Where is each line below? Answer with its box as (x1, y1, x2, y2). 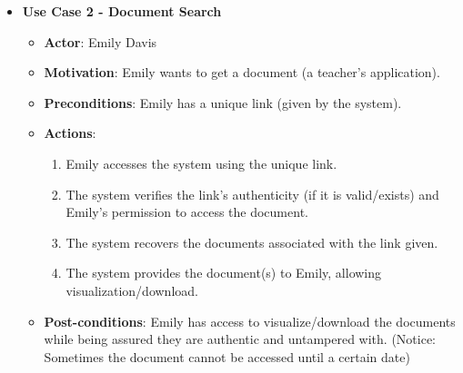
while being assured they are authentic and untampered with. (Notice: (44, 329, 436, 348)
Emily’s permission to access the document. (65, 202, 308, 221)
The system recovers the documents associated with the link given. (65, 232, 438, 251)
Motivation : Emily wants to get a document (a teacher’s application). (44, 63, 440, 82)
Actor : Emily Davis (44, 32, 157, 51)
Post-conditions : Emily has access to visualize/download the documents (44, 311, 456, 330)
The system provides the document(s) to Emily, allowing (65, 263, 382, 282)
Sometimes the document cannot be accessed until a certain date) (44, 347, 410, 366)
